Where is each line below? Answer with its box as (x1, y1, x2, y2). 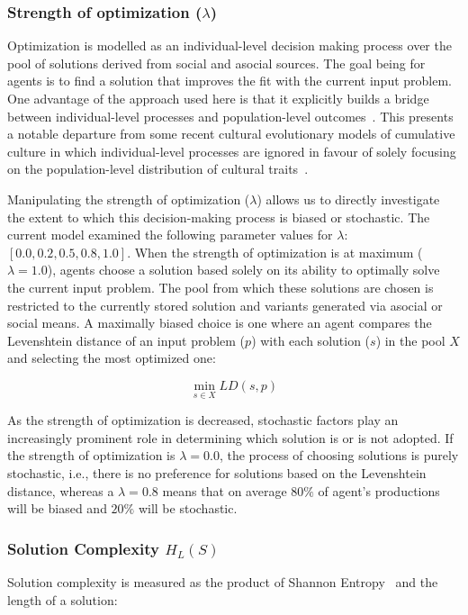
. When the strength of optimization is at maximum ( (127, 242, 423, 261)
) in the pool (375, 330, 445, 349)
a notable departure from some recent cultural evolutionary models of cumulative (7, 124, 455, 143)
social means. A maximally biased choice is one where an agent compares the (7, 313, 432, 332)
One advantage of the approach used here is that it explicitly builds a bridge (7, 89, 429, 107)
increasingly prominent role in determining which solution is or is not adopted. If (7, 428, 454, 447)
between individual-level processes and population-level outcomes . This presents (7, 106, 454, 125)
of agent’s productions (318, 481, 440, 500)
